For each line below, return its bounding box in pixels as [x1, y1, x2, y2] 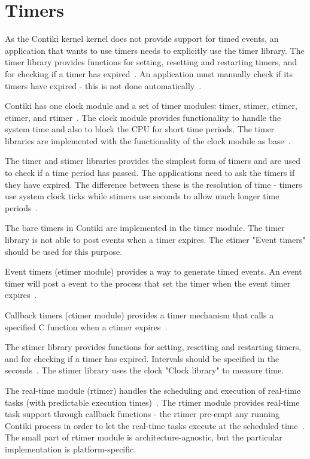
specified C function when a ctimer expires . [5, 320, 168, 333]
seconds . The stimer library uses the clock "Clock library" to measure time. [5, 364, 284, 376]
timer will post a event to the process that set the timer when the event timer [5, 276, 291, 289]
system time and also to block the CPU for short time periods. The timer [5, 123, 275, 135]
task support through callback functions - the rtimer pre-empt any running [5, 408, 280, 420]
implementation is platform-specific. [5, 442, 136, 455]
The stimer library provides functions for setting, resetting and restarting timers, [5, 341, 302, 353]
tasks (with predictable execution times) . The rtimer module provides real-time [5, 396, 300, 408]
